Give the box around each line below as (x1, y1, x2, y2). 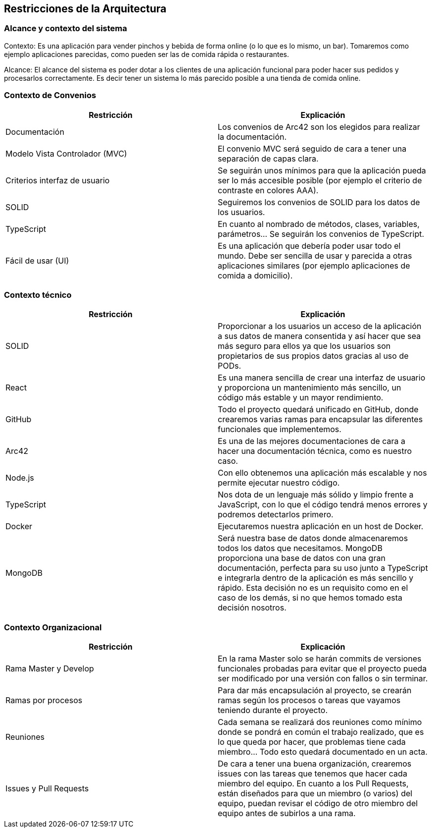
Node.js (5, 473, 34, 483)
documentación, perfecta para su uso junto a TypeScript (218, 563, 428, 573)
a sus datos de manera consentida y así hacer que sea (218, 331, 421, 341)
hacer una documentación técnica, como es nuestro (218, 446, 412, 456)
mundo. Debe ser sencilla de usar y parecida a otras (218, 250, 412, 261)
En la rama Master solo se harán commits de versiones (218, 654, 422, 664)
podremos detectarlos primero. (218, 509, 334, 520)
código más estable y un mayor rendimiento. (218, 392, 384, 403)
